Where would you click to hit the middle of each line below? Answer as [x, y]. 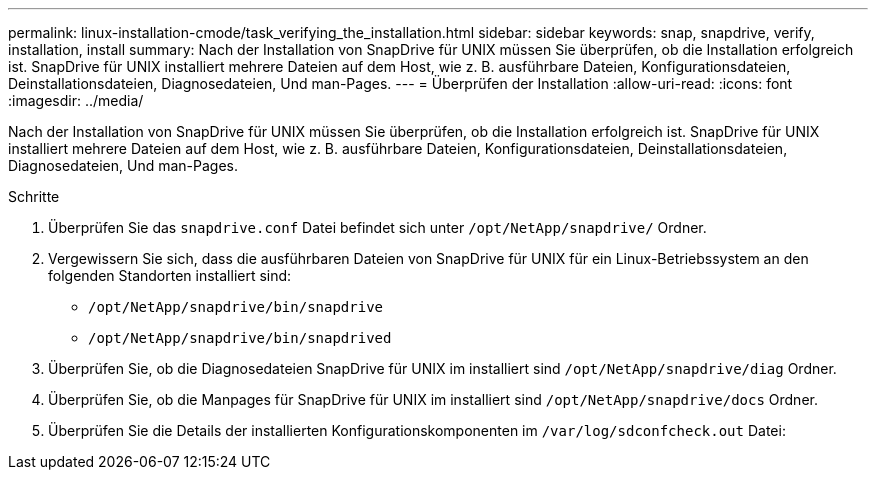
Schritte [34, 196]
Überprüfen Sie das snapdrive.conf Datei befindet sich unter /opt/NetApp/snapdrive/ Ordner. [377, 227]
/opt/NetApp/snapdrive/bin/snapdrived [240, 338]
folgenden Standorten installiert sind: [170, 275]
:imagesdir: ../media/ [76, 100]
